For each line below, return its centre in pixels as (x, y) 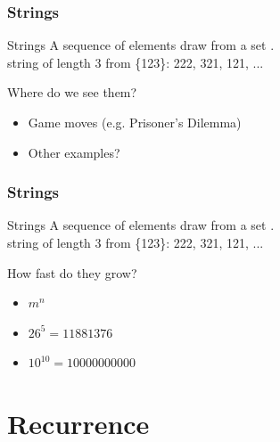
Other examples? (74, 152)
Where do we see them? (72, 92)
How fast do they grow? (72, 272)
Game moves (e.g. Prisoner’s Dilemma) (135, 122)
